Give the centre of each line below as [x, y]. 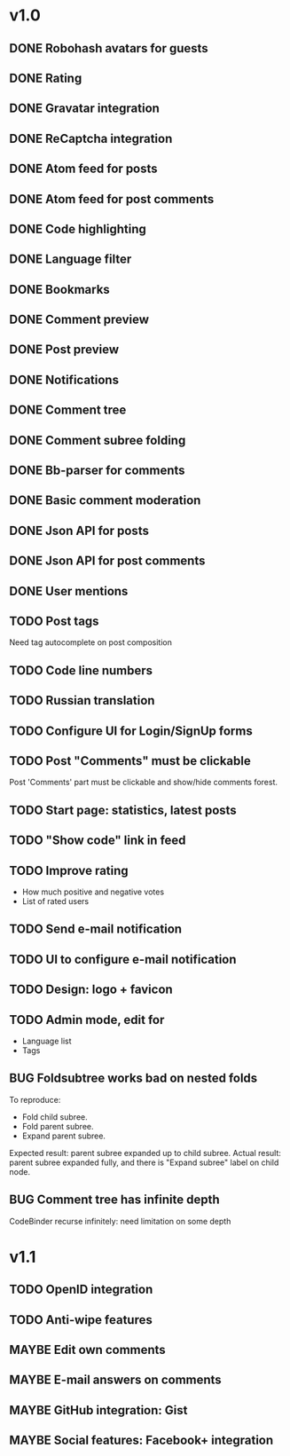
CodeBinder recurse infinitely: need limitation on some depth [120, 1221]
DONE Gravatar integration [84, 109]
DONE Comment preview [79, 320]
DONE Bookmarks [60, 289]
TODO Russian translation [82, 700]
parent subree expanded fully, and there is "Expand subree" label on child [144, 1162]
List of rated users [55, 901]
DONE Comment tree [68, 410]
